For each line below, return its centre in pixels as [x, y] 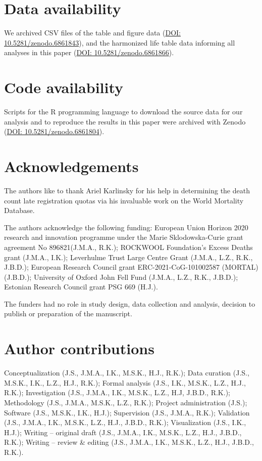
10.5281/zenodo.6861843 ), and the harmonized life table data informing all [120, 42]
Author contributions [79, 348]
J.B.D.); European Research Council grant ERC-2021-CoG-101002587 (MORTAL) [131, 267]
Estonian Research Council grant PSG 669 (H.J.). [81, 287]
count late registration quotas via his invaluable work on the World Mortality [124, 200]
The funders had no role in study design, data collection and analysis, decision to [130, 303]
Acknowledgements [71, 166]
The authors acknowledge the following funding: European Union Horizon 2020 [126, 227]
